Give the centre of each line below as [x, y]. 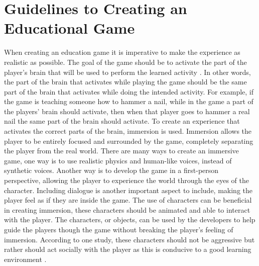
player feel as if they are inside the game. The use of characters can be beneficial [128, 200]
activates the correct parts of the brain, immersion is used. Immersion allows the [128, 131]
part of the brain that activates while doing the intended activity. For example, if [129, 91]
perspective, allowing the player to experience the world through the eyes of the [126, 180]
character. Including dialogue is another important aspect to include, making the [128, 190]
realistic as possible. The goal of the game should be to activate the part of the [125, 62]
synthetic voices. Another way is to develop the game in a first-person [111, 170]
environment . [25, 259]
